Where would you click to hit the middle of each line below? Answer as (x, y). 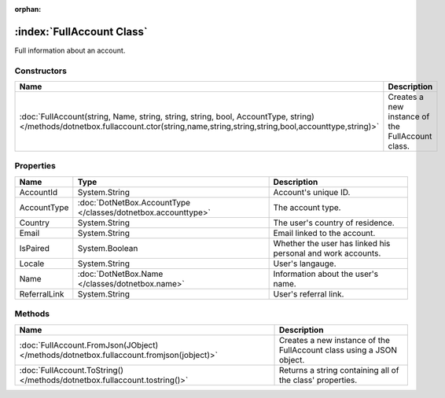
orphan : (28, 9)
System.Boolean (108, 248)
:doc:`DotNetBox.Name (120, 274)
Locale (32, 263)
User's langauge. (305, 263)
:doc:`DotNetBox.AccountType (134, 202)
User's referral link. (309, 293)
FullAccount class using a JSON (338, 350)
